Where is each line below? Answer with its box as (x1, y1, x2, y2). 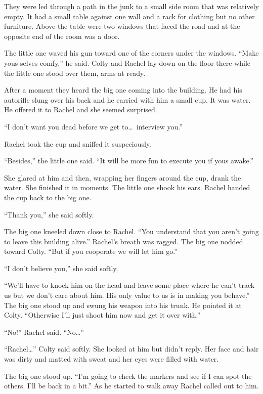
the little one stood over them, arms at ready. (4, 67, 146, 78)
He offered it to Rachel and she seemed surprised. (4, 104, 157, 115)
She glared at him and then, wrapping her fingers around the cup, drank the (4, 172, 241, 183)
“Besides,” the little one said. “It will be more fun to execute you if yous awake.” (4, 155, 254, 166)
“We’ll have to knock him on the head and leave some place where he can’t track (4, 280, 255, 290)
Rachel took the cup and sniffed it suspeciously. (4, 138, 152, 149)
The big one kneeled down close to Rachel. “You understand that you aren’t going (4, 226, 259, 237)
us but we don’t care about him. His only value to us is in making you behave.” (4, 290, 250, 300)
